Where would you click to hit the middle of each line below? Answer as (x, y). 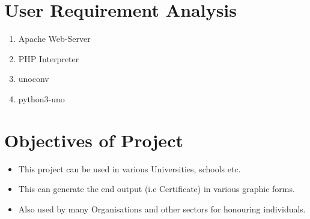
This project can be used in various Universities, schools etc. (129, 168)
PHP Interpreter (49, 58)
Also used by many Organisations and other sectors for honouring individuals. (162, 209)
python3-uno (41, 98)
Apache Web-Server (54, 39)
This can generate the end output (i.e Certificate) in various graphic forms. (157, 189)
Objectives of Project (94, 140)
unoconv (34, 79)
